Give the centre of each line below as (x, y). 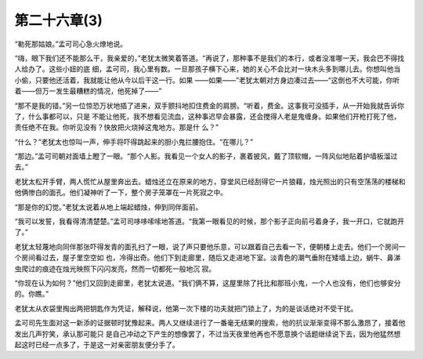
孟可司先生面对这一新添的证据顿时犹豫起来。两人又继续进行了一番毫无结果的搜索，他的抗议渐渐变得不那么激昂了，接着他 (210, 323)
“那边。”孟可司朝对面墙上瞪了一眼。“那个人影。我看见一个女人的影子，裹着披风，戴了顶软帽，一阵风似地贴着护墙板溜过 (206, 156)
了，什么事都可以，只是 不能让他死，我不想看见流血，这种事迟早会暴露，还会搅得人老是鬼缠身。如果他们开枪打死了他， (208, 116)
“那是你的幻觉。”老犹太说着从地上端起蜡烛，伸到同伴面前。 (108, 207)
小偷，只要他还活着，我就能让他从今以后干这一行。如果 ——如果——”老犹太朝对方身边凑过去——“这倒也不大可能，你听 (207, 80)
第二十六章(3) (59, 20)
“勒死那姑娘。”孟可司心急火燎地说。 (71, 44)
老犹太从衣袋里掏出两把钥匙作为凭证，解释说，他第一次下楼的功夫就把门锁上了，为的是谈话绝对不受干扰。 (186, 308)
